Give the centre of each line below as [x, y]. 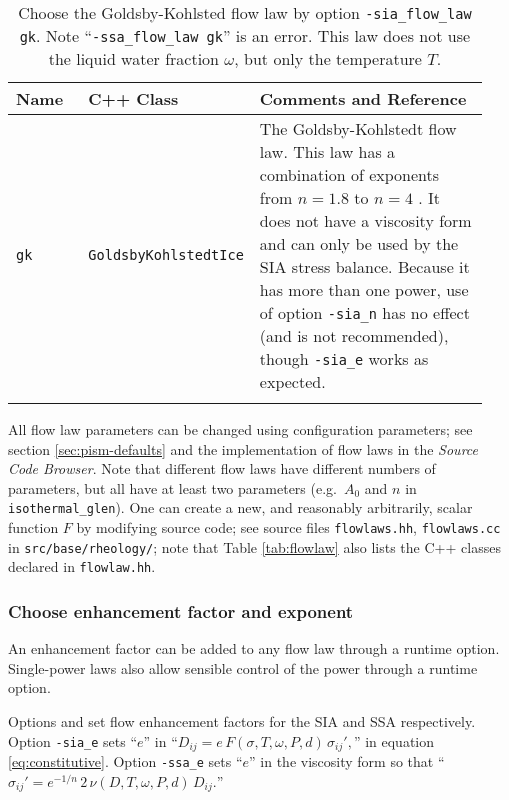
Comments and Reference [363, 98]
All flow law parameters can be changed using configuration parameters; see [240, 429]
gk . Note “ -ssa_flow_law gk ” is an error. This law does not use [245, 35]
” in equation [394, 740]
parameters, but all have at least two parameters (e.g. [172, 487]
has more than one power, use [364, 289]
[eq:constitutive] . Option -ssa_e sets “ [125, 761]
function [33, 527]
